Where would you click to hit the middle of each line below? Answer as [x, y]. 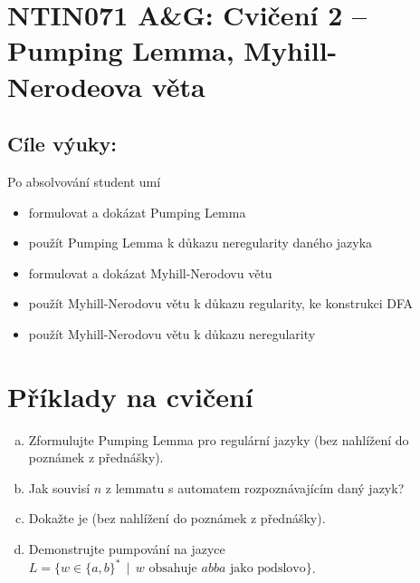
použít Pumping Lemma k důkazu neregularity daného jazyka [200, 243]
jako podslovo [268, 569]
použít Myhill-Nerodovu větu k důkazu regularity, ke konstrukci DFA [220, 303]
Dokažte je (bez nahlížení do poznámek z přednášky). [177, 518]
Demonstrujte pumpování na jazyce [127, 549]
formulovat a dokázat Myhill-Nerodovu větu [150, 272]
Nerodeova [75, 86]
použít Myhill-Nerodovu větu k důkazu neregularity [172, 333]
